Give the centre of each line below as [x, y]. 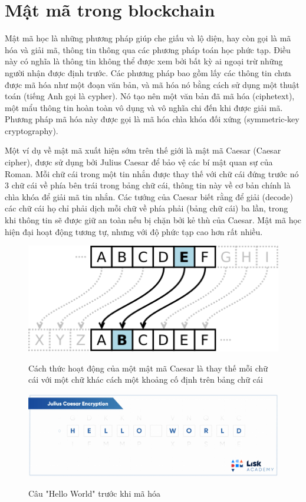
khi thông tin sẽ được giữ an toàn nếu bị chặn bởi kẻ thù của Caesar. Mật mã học [153, 220]
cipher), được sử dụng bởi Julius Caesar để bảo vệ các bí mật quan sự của [139, 162]
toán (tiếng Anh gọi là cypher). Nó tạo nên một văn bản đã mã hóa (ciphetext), [150, 96]
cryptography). [32, 130]
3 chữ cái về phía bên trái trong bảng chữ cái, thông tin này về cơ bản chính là [148, 185]
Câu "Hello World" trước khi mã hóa [95, 493]
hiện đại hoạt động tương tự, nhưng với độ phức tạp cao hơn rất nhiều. [134, 231]
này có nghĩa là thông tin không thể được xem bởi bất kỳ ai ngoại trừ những [144, 61]
